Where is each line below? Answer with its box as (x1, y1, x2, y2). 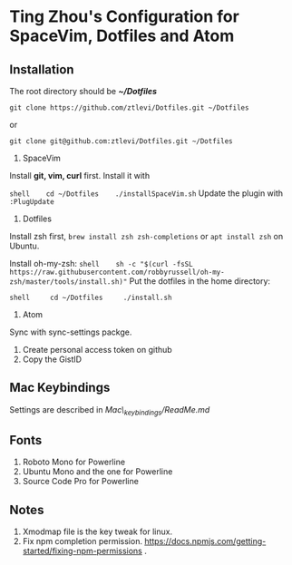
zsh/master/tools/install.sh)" (9, 278, 128, 287)
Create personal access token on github (22, 345, 172, 355)
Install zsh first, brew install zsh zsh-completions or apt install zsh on (9, 231, 284, 241)
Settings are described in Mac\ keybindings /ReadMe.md (9, 404, 210, 417)
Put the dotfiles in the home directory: (129, 276, 270, 287)
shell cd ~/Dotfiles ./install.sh (9, 293, 172, 302)
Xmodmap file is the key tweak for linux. (22, 526, 173, 537)
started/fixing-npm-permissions (22, 546, 142, 557)
